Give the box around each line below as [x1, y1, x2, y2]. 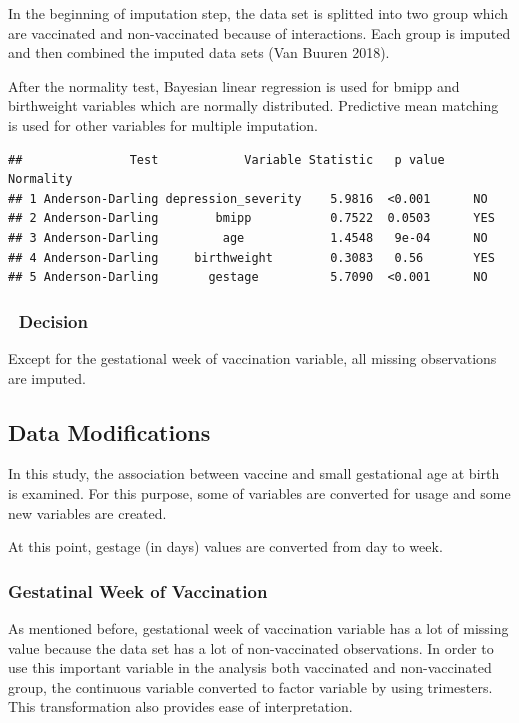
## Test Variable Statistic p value [8, 152, 445, 167]
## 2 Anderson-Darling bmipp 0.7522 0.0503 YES [8, 211, 495, 226]
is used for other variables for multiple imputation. [8, 114, 318, 135]
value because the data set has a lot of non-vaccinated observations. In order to [8, 637, 494, 658]
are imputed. [8, 367, 86, 388]
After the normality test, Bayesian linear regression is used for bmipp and [8, 75, 460, 96]
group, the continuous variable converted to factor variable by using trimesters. [8, 676, 493, 697]
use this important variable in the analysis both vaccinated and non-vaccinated [8, 657, 492, 678]
